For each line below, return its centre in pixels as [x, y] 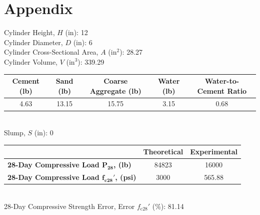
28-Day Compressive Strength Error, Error [69, 206]
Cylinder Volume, [31, 61]
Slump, [15, 133]
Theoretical [163, 152]
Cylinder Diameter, [33, 42]
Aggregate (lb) [115, 90]
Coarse [116, 81]
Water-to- [222, 81]
